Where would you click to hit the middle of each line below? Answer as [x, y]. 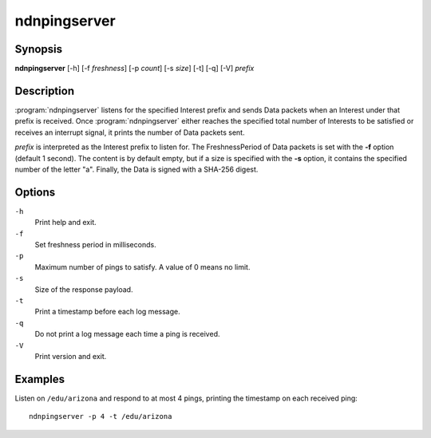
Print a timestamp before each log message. [107, 312]
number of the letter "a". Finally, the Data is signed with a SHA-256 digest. [136, 169]
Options [35, 192]
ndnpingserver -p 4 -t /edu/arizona [101, 416]
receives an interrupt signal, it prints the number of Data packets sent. [130, 132]
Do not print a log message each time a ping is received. [127, 334]
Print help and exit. [66, 223]
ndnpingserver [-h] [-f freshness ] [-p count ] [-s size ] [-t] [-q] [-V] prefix [134, 69]
